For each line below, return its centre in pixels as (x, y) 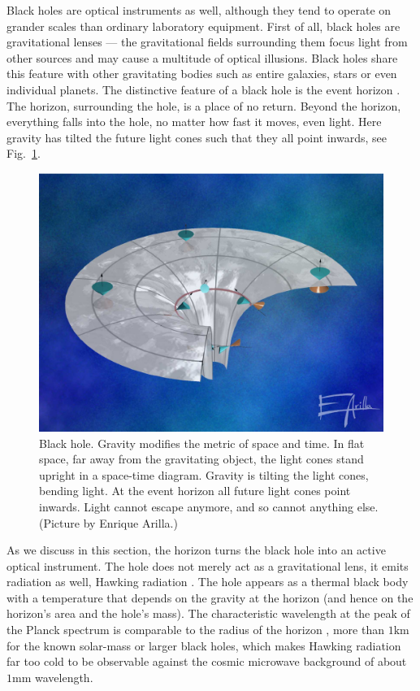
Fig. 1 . (24, 153)
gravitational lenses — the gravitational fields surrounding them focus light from (207, 42)
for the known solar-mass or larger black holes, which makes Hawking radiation (204, 645)
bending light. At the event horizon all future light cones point (195, 491)
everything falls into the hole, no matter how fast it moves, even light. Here (194, 122)
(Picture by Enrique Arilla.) (108, 522)
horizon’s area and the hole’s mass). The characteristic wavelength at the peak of (208, 613)
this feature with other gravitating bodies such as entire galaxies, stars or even (202, 74)
